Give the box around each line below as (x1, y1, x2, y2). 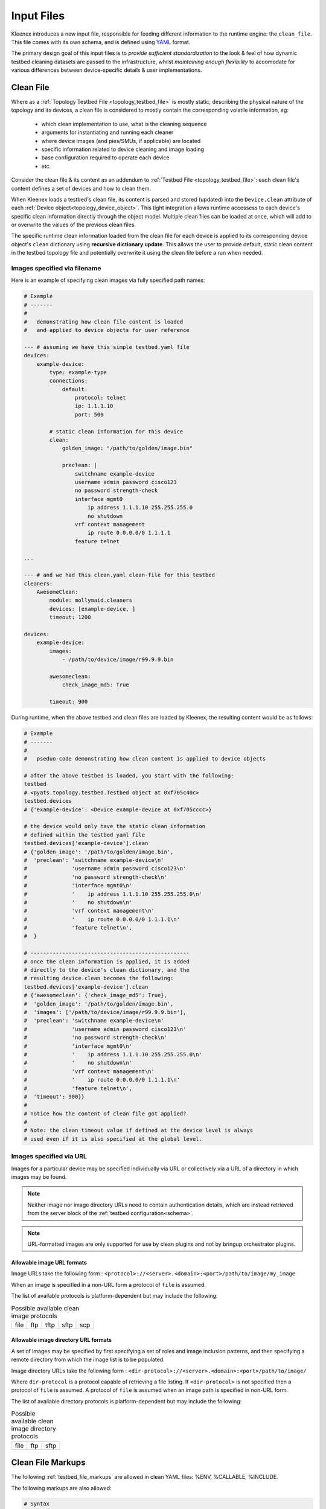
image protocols (11, 1312, 57, 1320)
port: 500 (74, 411, 104, 418)
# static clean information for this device (49, 428, 184, 435)
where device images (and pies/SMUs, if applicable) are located (41, 137, 201, 144)
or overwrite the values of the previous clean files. (11, 221, 136, 229)
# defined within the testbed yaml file (24, 831, 145, 838)
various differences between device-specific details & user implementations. (11, 66, 202, 74)
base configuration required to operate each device (41, 154, 170, 161)
